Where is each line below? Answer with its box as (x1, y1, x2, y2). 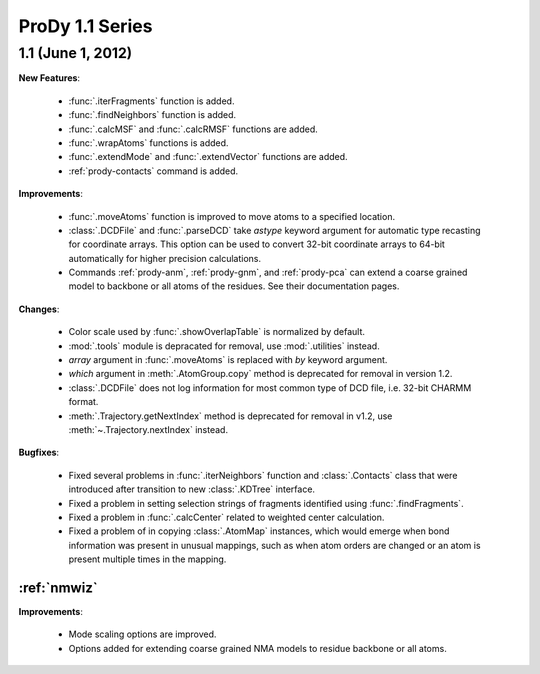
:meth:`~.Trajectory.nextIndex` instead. (68, 423, 229, 435)
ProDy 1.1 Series (18, 15, 153, 37)
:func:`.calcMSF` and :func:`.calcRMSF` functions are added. (68, 123, 319, 135)
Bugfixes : (18, 446, 60, 459)
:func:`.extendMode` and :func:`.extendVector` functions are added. (68, 151, 349, 163)
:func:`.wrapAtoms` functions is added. (68, 136, 229, 149)
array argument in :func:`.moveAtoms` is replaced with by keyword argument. (68, 354, 388, 366)
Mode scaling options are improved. (68, 628, 217, 640)
